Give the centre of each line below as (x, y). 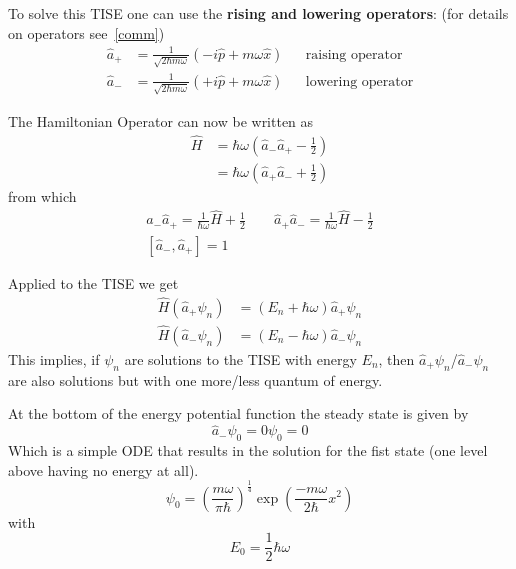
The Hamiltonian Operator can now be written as (161, 120)
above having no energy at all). (103, 469)
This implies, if (54, 358)
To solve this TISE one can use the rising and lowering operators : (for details (258, 13)
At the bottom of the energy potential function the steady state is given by (238, 413)
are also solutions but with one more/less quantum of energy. (195, 379)
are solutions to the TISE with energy (240, 358)
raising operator (354, 54)
